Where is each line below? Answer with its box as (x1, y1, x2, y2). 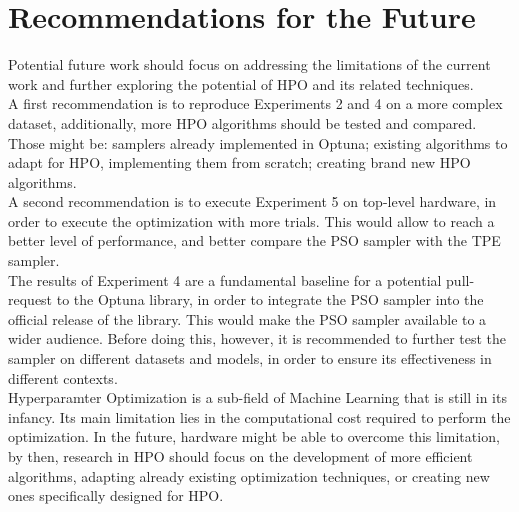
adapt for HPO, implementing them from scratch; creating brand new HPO (8, 152, 471, 173)
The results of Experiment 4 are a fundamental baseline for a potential (8, 269, 442, 290)
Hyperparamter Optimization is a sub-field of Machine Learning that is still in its (8, 387, 507, 408)
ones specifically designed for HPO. (8, 485, 224, 506)
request (8, 289, 53, 310)
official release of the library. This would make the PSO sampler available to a (8, 308, 487, 329)
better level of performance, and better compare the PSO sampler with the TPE (8, 230, 501, 251)
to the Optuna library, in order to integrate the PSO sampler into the (56, 289, 484, 310)
